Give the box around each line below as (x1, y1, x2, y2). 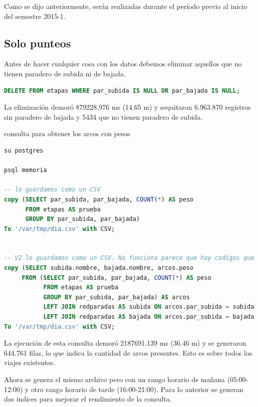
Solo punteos (4, 35, 71, 50)
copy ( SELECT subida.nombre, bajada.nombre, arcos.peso (4, 264, 194, 272)
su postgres (4, 147, 43, 154)
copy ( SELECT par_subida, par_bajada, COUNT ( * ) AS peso (4, 196, 194, 203)
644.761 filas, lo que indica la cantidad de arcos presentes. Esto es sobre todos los (4, 347, 253, 358)
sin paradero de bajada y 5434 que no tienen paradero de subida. (4, 111, 203, 122)
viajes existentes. (4, 357, 55, 368)
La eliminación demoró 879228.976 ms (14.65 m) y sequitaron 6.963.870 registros (4, 102, 251, 112)
